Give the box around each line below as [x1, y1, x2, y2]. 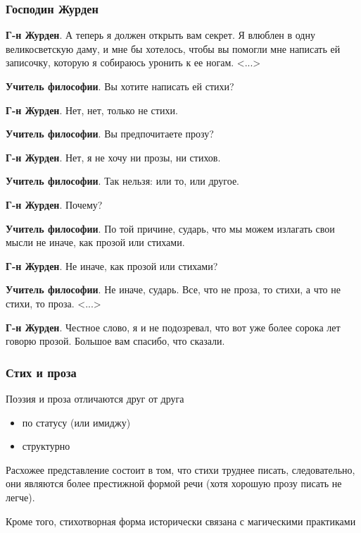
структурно [22, 439, 70, 453]
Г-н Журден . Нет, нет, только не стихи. [6, 102, 178, 117]
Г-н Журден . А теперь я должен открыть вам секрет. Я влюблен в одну [6, 27, 315, 42]
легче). [6, 489, 35, 504]
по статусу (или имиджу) [22, 415, 131, 429]
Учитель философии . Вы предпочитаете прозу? [6, 126, 214, 141]
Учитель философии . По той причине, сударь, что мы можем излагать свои [6, 221, 335, 235]
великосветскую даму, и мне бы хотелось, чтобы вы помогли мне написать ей [6, 41, 341, 56]
